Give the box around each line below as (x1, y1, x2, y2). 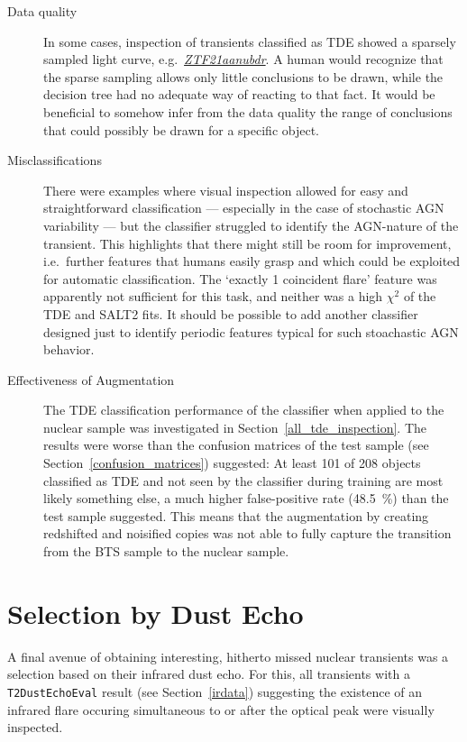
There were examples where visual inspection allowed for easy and (43, 180, 408, 199)
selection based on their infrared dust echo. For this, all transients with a (7, 664, 410, 683)
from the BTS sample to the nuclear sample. (43, 542, 289, 561)
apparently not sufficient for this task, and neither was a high (43, 287, 383, 306)
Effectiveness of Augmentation (7, 370, 175, 389)
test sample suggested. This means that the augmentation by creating (43, 506, 429, 525)
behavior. (43, 340, 95, 359)
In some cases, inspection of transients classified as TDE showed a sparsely (43, 32, 456, 50)
